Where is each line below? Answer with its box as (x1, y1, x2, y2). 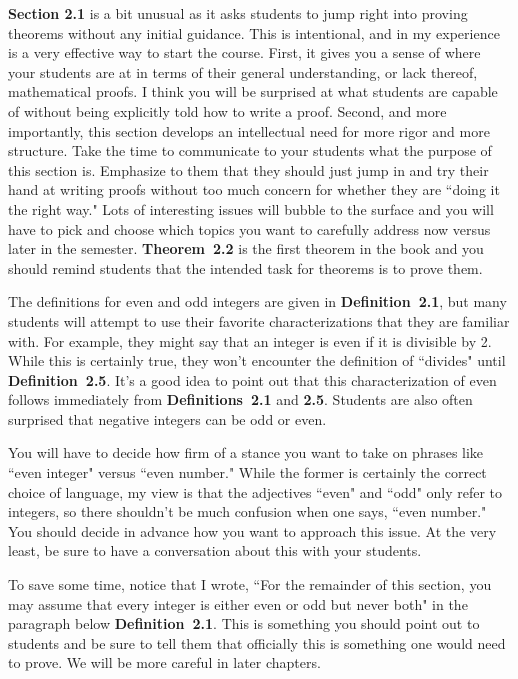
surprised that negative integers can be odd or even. (8, 408, 327, 429)
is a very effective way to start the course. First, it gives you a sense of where (8, 42, 481, 63)
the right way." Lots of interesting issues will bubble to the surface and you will (8, 198, 494, 219)
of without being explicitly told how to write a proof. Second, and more (8, 100, 447, 121)
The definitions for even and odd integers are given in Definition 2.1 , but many (8, 291, 507, 312)
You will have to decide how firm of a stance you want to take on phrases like (8, 442, 484, 463)
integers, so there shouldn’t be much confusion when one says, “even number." (8, 501, 487, 522)
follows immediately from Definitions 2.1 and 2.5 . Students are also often (8, 389, 473, 410)
